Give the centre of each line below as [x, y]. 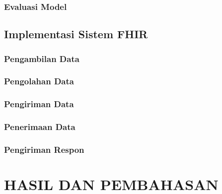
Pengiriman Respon [44, 149]
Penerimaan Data [40, 127]
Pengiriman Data [39, 104]
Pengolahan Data [39, 81]
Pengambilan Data [42, 58]
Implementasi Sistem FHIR [76, 34]
